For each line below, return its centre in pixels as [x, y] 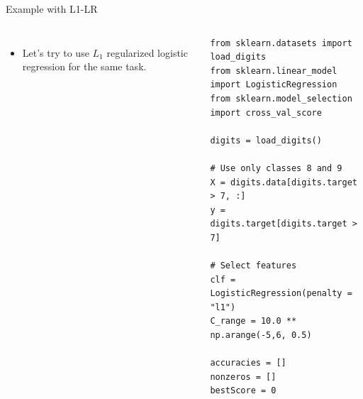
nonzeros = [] [243, 377]
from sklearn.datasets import [281, 43]
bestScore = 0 [243, 391]
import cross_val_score [266, 113]
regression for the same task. [84, 66]
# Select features [253, 266]
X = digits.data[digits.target [284, 182]
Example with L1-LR [52, 9]
